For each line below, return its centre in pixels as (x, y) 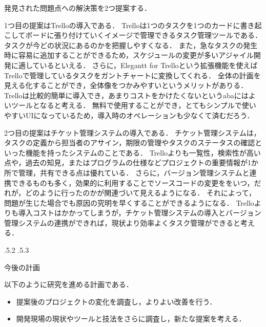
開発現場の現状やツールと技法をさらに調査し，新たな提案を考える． (131, 319)
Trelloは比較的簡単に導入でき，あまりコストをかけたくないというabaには (126, 95)
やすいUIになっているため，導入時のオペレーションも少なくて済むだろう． (129, 115)
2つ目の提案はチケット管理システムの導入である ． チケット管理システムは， (132, 132)
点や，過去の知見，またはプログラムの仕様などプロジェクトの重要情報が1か (131, 162)
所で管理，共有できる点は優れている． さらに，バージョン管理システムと (127, 172)
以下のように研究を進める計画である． (69, 284)
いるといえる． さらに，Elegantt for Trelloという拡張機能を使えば (149, 65)
